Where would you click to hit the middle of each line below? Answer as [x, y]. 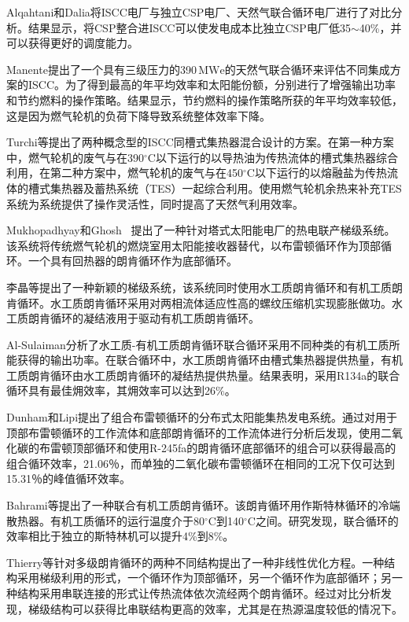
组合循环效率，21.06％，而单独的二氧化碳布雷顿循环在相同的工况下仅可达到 [201, 463]
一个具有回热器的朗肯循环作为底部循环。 [133, 261]
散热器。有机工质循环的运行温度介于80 [105, 520]
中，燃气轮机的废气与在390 [75, 157]
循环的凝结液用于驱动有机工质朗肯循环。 [155, 318]
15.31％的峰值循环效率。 [68, 478]
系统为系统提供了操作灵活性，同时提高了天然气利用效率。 [155, 203]
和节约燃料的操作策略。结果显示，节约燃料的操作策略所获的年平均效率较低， [204, 99]
